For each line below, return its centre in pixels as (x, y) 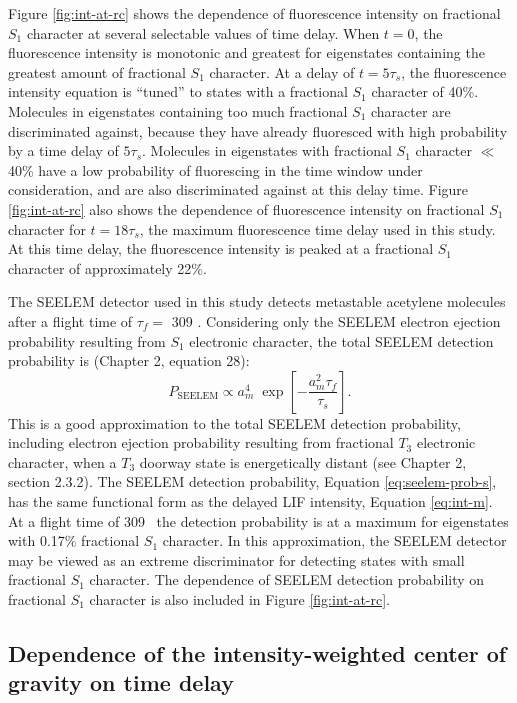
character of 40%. (425, 91)
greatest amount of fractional (97, 71)
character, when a (62, 461)
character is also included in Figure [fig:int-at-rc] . (239, 599)
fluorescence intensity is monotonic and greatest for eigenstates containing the (246, 52)
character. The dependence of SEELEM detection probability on (287, 579)
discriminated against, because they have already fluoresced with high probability (258, 130)
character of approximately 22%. (107, 267)
